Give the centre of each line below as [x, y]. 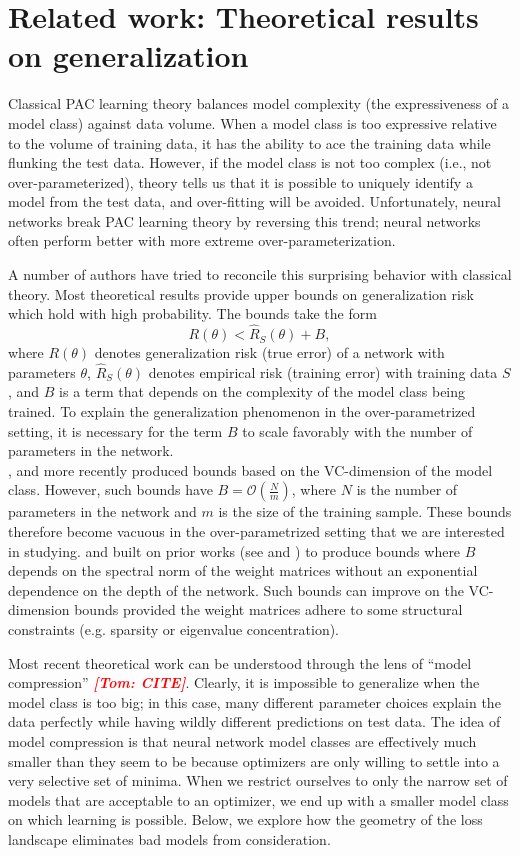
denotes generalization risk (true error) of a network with [269, 352]
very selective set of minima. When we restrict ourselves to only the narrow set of [258, 780]
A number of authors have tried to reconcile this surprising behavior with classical [260, 274]
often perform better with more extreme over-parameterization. [202, 240]
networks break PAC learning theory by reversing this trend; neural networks [244, 220]
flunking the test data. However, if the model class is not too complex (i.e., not [250, 162]
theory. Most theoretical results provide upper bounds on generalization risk [241, 293]
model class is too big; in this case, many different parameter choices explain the [254, 701]
